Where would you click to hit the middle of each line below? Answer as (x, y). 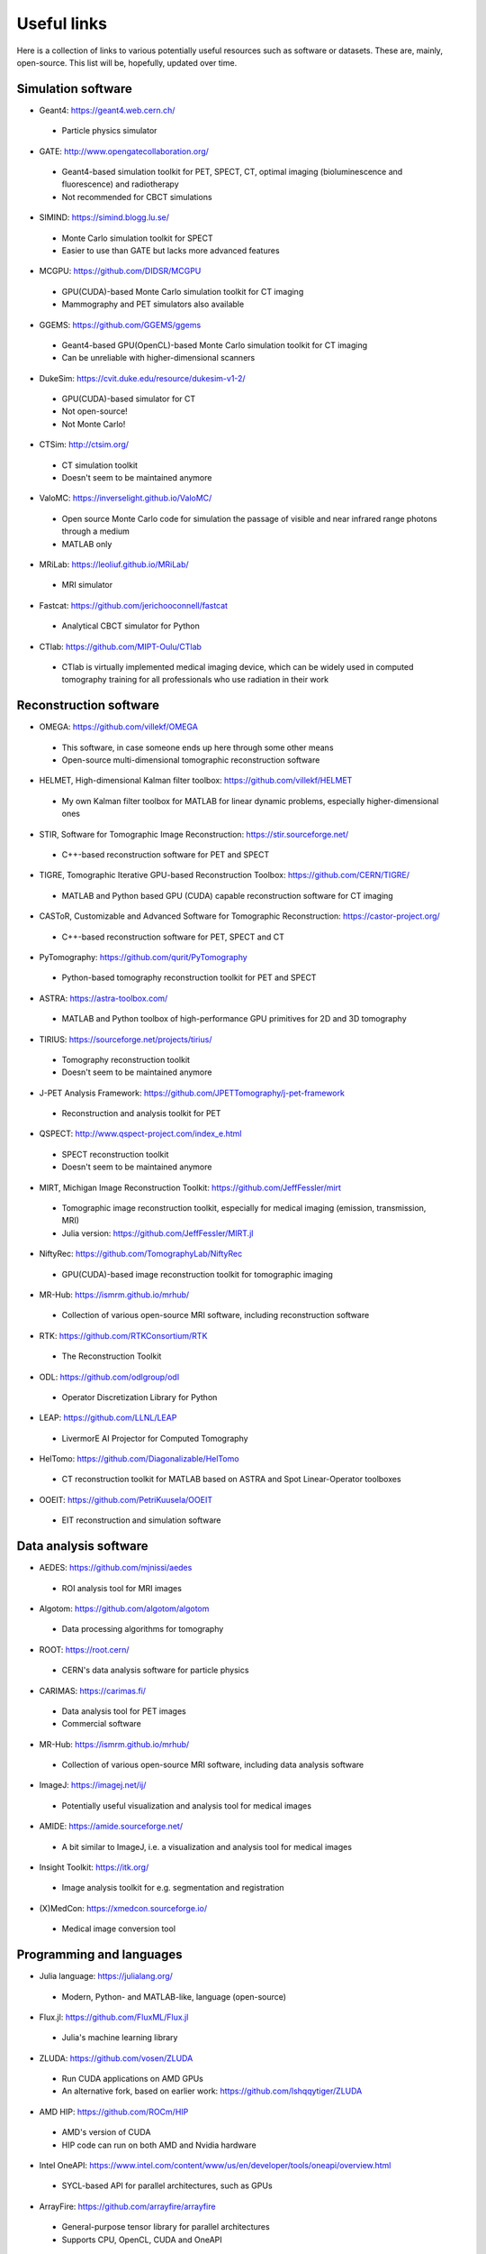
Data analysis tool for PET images (124, 1711)
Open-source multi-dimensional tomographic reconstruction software (191, 760)
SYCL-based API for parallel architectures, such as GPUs (167, 2185)
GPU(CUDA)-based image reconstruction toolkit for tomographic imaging (197, 1274)
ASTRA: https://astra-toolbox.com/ (103, 998)
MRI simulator (87, 585)
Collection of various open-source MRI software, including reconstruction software (216, 1315)
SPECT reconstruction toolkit (115, 1154)
